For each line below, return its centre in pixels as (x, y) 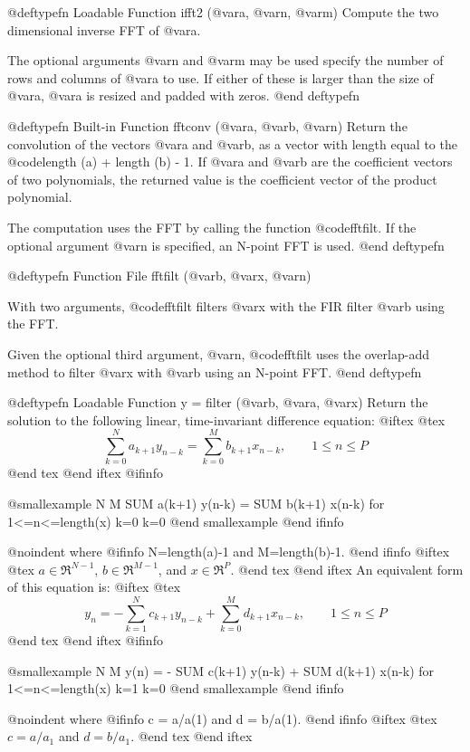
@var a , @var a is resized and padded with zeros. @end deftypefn (183, 95)
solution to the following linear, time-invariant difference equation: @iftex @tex (226, 419)
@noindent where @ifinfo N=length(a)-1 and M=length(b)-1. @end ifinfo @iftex (229, 552)
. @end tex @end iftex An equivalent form (347, 569)
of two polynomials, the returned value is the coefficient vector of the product (222, 179)
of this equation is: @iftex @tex (94, 587)
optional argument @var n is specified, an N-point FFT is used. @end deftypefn (226, 245)
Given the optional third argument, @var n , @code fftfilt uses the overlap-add (218, 353)
